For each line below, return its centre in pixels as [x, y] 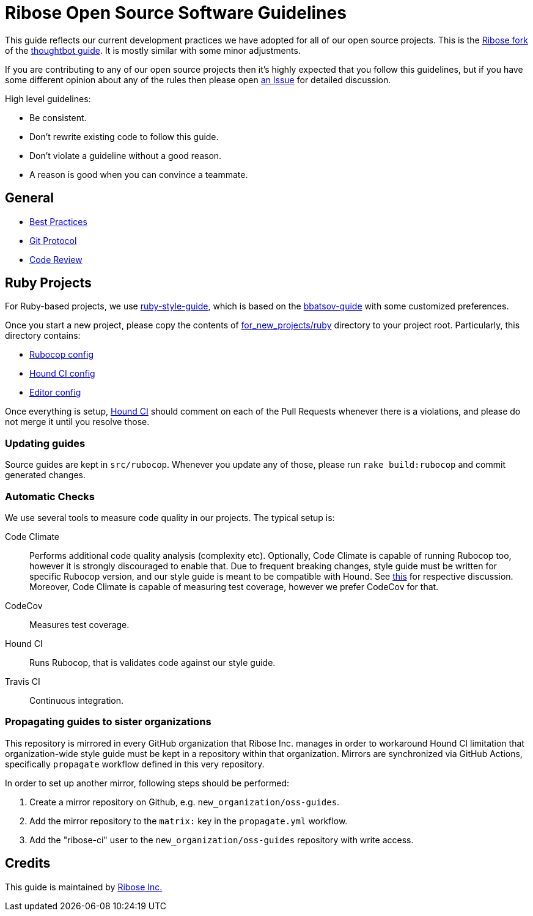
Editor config [55, 393]
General [30, 198]
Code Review [56, 259]
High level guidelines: [48, 98]
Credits [28, 863]
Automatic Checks [50, 496]
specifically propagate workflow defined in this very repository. [135, 764]
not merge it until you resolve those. [77, 422]
